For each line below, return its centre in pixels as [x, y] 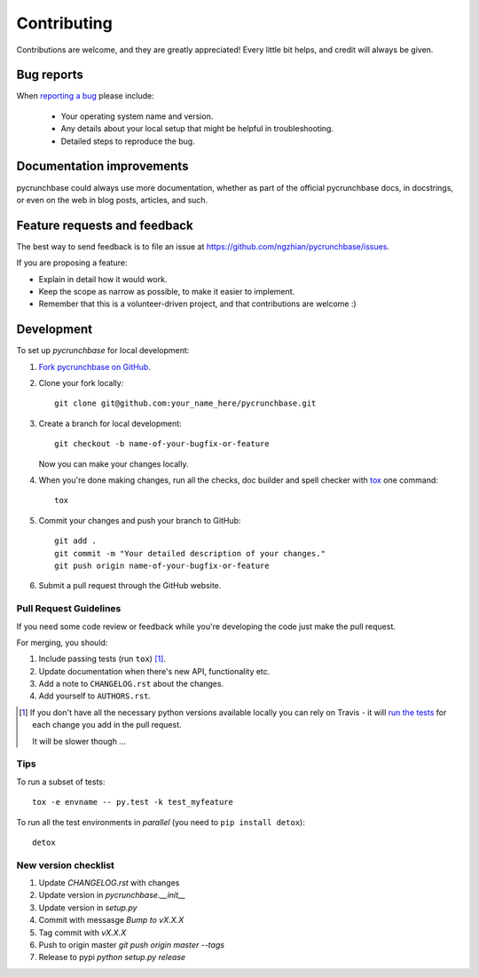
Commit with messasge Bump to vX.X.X [111, 920]
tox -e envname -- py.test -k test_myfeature [133, 802]
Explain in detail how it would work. [103, 279]
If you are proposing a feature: [72, 263]
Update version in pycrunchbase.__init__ [112, 895]
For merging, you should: [62, 642]
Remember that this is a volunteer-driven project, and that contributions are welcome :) [197, 304]
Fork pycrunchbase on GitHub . [94, 366]
